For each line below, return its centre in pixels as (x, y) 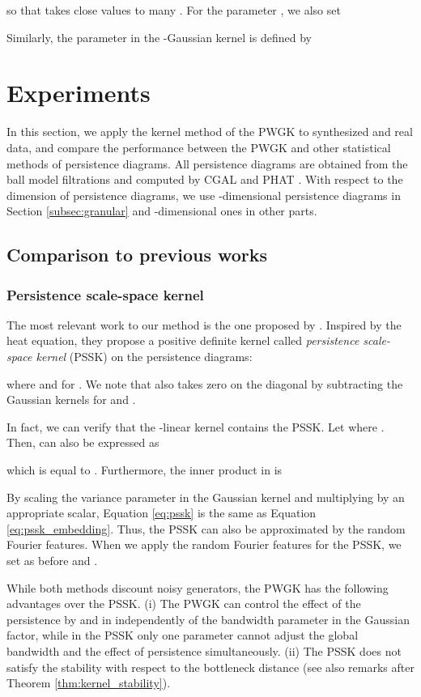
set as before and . (52, 560)
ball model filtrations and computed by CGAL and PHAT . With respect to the (205, 179)
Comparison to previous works (137, 255)
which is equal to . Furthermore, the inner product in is (145, 470)
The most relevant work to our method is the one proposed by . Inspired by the (204, 324)
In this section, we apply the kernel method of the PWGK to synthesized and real (210, 132)
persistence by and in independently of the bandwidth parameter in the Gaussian (208, 619)
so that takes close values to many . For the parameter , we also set (174, 10)
